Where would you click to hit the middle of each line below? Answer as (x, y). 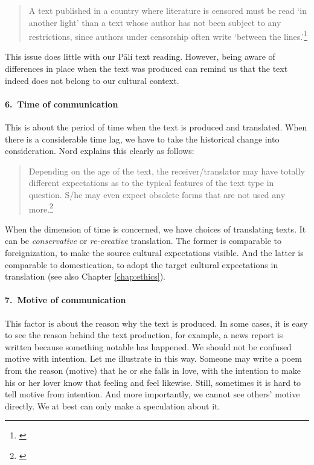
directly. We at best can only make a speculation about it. (113, 406)
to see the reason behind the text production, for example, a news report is (144, 335)
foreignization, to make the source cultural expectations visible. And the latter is (154, 253)
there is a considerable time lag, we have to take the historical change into (142, 139)
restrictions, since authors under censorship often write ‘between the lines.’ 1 (168, 35)
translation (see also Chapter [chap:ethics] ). (85, 276)
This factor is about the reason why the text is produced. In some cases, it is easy (156, 323)
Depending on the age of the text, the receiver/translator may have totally (167, 171)
